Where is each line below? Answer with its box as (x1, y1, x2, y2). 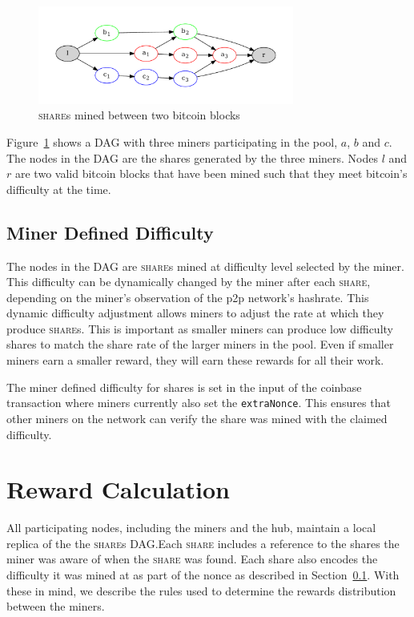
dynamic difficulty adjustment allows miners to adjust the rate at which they (6, 304, 384, 321)
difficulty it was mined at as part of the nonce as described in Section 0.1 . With (6, 567, 400, 583)
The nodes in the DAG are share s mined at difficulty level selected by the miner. (6, 257, 404, 274)
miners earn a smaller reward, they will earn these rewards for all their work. (6, 352, 384, 369)
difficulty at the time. (6, 180, 111, 197)
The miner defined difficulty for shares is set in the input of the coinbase (6, 378, 362, 395)
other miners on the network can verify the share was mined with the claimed (6, 409, 388, 426)
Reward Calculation (6, 473, 230, 506)
